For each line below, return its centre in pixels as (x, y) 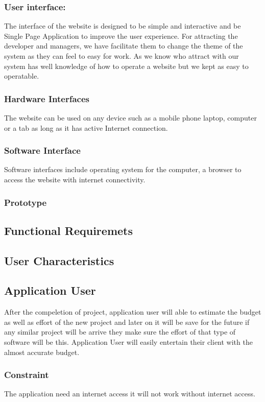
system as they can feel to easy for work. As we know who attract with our (122, 56)
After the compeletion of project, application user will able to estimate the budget (133, 312)
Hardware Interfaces (47, 98)
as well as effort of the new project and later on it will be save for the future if (127, 322)
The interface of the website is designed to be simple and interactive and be (123, 26)
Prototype (26, 202)
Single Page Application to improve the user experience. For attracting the (121, 36)
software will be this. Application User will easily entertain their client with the (128, 341)
